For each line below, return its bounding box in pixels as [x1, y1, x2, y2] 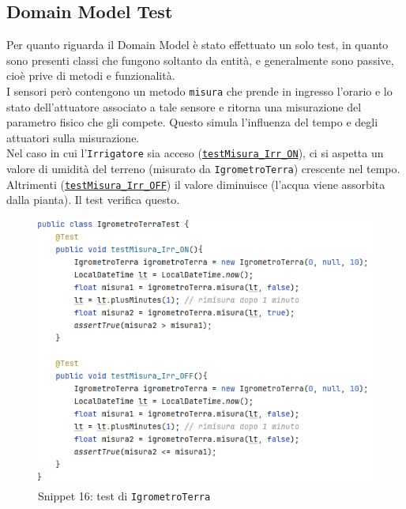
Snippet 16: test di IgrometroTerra [38, 487, 211, 503]
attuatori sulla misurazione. [6, 129, 140, 145]
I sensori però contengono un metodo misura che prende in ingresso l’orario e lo [6, 82, 393, 99]
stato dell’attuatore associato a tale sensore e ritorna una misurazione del [6, 98, 362, 115]
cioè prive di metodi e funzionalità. [6, 67, 175, 84]
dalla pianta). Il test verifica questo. [6, 191, 180, 208]
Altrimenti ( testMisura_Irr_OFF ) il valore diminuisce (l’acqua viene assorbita [6, 175, 385, 192]
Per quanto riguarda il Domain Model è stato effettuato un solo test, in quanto [6, 36, 389, 53]
